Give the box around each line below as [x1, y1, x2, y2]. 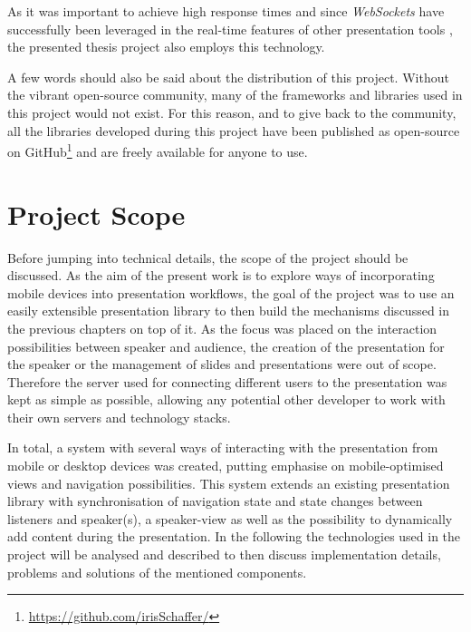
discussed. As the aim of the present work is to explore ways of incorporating [7, 266, 435, 285]
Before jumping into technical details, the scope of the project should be [7, 248, 409, 267]
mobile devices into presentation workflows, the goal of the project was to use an [7, 283, 455, 302]
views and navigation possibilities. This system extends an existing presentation [7, 473, 450, 492]
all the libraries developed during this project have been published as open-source [7, 121, 460, 140]
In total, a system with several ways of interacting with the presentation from [7, 438, 438, 457]
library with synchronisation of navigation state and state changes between [7, 491, 423, 510]
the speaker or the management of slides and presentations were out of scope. [7, 355, 437, 374]
